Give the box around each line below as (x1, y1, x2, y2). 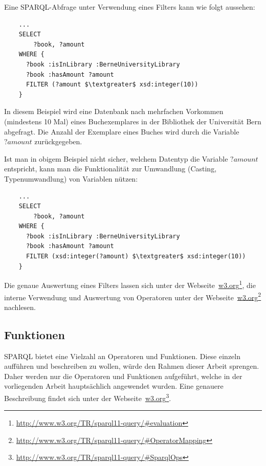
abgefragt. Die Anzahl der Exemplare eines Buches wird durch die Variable (4, 126, 239, 137)
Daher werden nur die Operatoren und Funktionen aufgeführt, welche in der (4, 370, 242, 381)
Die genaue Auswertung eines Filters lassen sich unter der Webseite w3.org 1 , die (4, 278, 256, 290)
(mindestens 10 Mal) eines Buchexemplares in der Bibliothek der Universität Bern (4, 116, 261, 126)
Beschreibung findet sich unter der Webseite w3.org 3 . (4, 391, 171, 403)
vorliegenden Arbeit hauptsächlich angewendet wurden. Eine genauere (4, 381, 224, 391)
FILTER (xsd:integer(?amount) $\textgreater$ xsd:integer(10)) (26, 253, 246, 260)
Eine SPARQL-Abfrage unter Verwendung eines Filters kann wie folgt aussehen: (4, 2, 255, 12)
